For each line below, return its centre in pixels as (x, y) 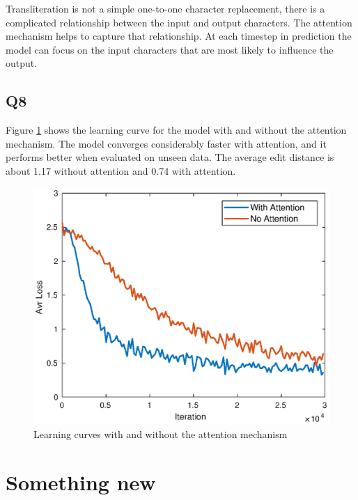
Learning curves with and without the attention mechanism (161, 434)
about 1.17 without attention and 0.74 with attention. (121, 170)
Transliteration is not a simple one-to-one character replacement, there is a (165, 8)
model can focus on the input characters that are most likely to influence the (170, 49)
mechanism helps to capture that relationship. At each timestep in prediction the (179, 36)
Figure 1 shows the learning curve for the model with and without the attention (176, 130)
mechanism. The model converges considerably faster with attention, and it (166, 143)
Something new (81, 482)
